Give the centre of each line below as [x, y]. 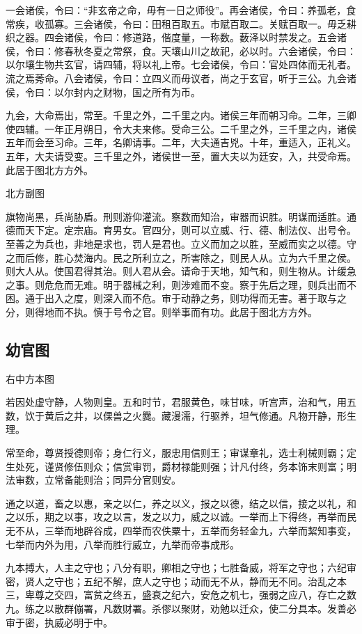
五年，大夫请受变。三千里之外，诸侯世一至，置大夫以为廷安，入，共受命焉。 [181, 156]
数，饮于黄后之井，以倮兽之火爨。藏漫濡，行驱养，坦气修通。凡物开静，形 [176, 415]
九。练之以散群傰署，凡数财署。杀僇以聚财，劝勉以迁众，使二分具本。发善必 [181, 608]
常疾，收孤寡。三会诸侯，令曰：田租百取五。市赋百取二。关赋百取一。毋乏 [176, 23]
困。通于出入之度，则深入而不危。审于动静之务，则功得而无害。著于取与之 [176, 298]
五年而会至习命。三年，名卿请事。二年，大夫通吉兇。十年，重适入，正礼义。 [181, 142]
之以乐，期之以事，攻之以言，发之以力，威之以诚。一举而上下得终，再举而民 [181, 517]
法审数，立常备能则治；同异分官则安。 [93, 480]
